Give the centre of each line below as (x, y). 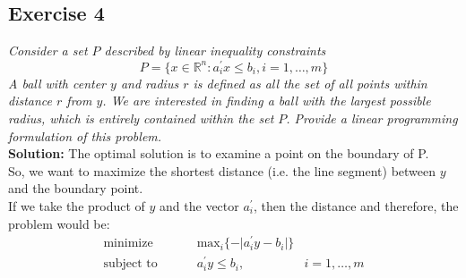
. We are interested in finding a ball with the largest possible (267, 101)
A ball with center (57, 83)
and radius (150, 83)
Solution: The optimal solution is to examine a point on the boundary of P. (219, 153)
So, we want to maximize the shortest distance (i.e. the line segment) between (222, 170)
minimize (128, 244)
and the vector (199, 206)
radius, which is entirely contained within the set (141, 118)
